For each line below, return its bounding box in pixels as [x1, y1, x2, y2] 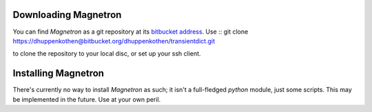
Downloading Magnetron [12, 9, 122, 21]
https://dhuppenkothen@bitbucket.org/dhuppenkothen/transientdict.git [12, 36, 215, 45]
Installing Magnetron [12, 67, 105, 79]
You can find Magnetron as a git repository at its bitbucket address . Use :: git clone [12, 27, 249, 36]
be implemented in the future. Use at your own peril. [12, 95, 161, 103]
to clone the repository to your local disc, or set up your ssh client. [12, 49, 201, 58]
